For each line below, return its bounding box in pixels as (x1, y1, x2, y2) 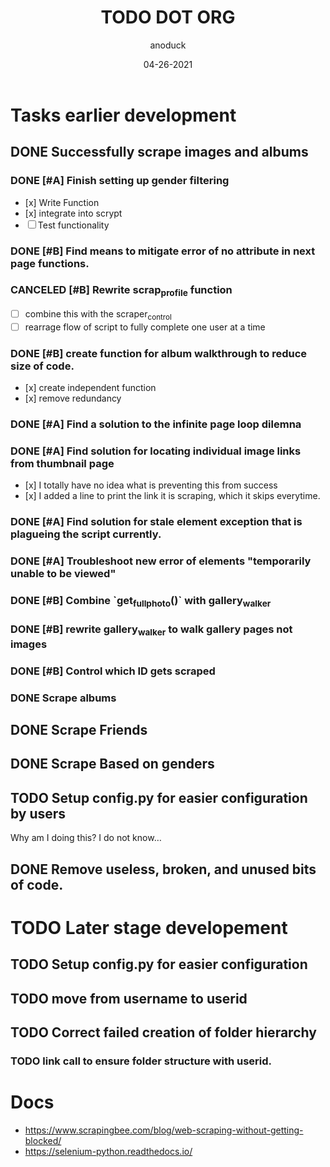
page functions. (10, 256, 90, 270)
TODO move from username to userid (10, 990, 248, 1007)
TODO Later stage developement (10, 916, 288, 939)
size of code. (10, 359, 75, 373)
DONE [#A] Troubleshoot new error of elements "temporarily (10, 554, 312, 568)
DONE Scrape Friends (10, 721, 148, 738)
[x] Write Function (24, 196, 100, 208)
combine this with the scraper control (24, 308, 172, 322)
